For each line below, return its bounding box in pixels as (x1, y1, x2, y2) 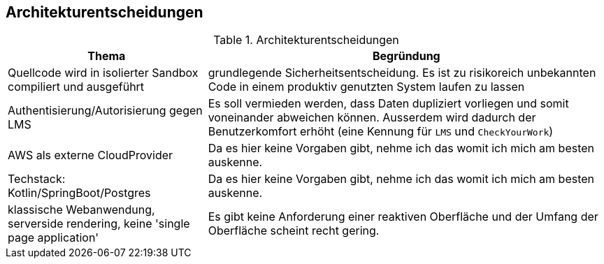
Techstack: (8, 172, 66, 186)
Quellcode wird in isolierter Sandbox (8, 66, 199, 80)
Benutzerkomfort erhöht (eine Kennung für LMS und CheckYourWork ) (208, 124, 554, 139)
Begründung (372, 49, 440, 64)
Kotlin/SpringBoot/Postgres (8, 186, 151, 200)
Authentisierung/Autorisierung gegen (8, 103, 203, 118)
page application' (8, 230, 99, 245)
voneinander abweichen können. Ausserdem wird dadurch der (208, 110, 536, 125)
